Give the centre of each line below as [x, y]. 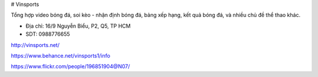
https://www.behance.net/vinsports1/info [61, 55]
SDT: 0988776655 [48, 34]
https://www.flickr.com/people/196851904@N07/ [70, 66]
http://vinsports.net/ [35, 45]
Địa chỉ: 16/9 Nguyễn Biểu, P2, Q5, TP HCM [78, 26]
